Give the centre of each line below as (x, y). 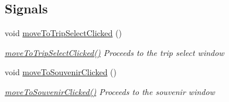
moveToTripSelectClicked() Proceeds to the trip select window (114, 52)
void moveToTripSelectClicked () (63, 33)
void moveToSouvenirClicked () (61, 72)
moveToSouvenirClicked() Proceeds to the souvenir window (110, 91)
